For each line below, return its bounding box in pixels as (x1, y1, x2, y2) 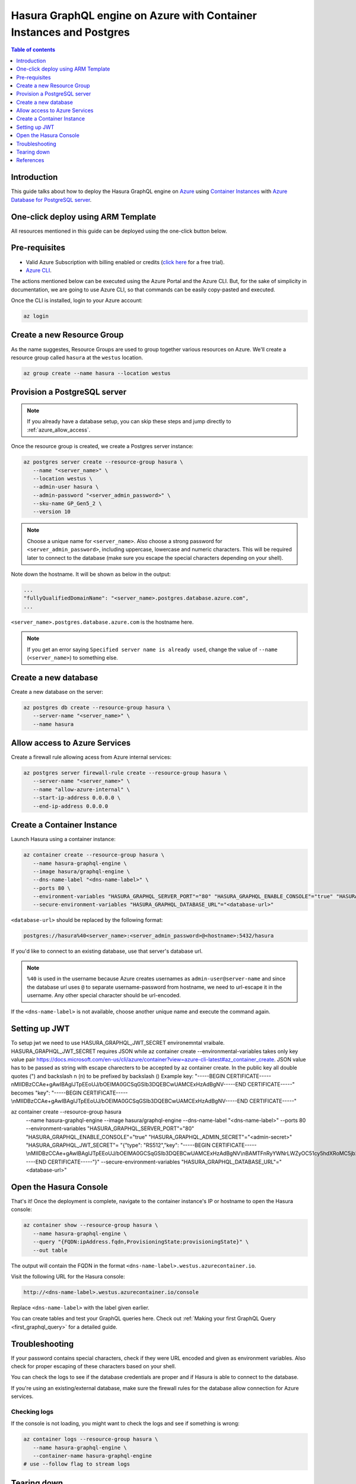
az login (23, 313, 49, 320)
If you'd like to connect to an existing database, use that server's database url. (11, 947, 203, 955)
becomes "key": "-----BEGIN (11, 1089, 82, 1096)
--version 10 (33, 508, 71, 515)
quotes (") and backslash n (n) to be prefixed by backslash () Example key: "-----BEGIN (11, 1072, 225, 1080)
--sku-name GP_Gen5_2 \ (33, 500, 102, 507)
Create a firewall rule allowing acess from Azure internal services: (11, 754, 172, 761)
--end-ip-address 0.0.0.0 (33, 803, 109, 810)
